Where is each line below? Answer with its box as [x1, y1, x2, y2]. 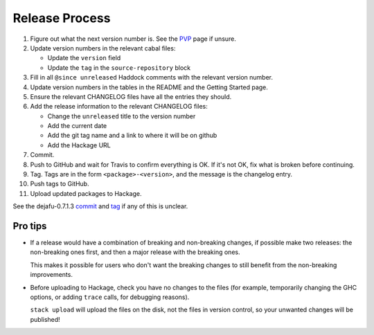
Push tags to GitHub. [30, 180, 89, 188]
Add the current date [47, 122, 107, 130]
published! [30, 315, 60, 323]
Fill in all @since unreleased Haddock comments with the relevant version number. [30, 73, 274, 82]
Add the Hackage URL [47, 141, 111, 149]
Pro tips [12, 220, 47, 232]
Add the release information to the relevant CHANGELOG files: [30, 102, 208, 111]
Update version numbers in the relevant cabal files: [30, 44, 176, 52]
